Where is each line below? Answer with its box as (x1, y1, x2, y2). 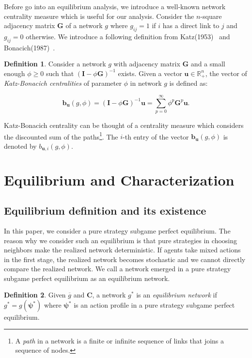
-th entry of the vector (123, 131, 189, 141)
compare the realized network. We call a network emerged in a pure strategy (4, 264, 231, 274)
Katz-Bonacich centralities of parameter (4, 78, 122, 88)
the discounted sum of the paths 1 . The (4, 130, 118, 141)
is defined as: (169, 78, 208, 88)
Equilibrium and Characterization (4, 170, 235, 189)
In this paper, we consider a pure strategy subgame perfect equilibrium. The (4, 226, 231, 236)
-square (200, 11, 222, 21)
